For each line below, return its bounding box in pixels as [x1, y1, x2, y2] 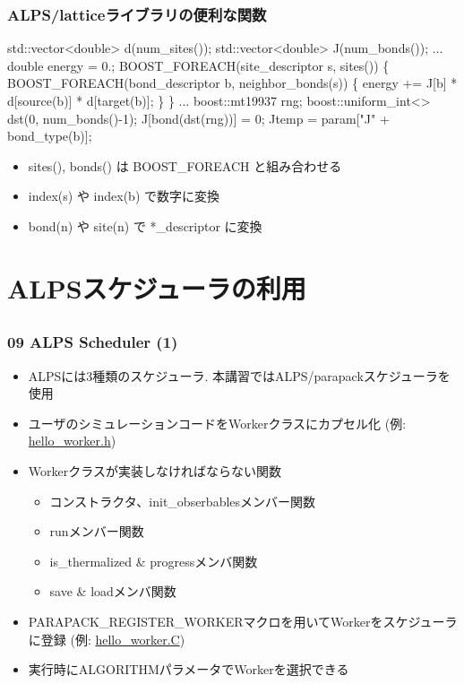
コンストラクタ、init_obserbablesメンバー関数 [49, 491, 316, 510]
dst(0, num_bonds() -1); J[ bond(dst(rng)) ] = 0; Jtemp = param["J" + [7, 108, 390, 127]
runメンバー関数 [49, 522, 144, 541]
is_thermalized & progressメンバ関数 [49, 551, 258, 570]
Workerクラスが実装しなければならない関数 [28, 462, 281, 480]
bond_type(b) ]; [7, 126, 92, 145]
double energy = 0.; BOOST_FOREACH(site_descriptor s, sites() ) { [7, 56, 390, 74]
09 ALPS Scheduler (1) [7, 331, 178, 353]
